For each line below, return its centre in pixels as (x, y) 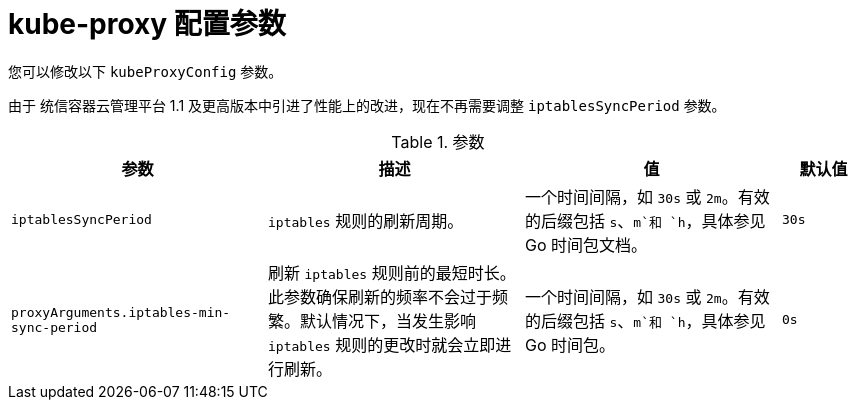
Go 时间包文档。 (586, 244)
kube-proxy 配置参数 (147, 24)
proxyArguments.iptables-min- (121, 312)
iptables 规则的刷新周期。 (366, 220)
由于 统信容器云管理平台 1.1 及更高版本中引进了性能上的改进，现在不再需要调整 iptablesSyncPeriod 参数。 (367, 105)
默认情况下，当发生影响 (388, 320)
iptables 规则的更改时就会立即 (382, 344)
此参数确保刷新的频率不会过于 (380, 296)
